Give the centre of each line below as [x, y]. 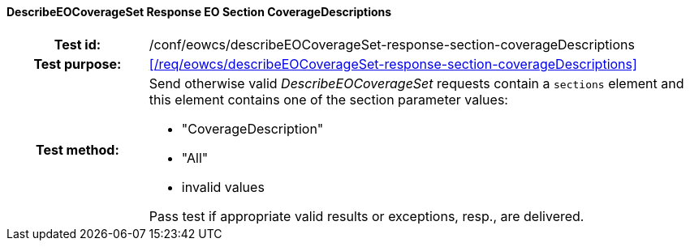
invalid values [223, 187]
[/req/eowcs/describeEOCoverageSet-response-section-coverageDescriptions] [393, 64]
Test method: [77, 149]
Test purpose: [78, 64]
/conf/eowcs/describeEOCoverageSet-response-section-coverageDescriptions [392, 44]
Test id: [78, 44]
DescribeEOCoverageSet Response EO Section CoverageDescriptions [199, 12]
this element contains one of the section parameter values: [328, 99]
